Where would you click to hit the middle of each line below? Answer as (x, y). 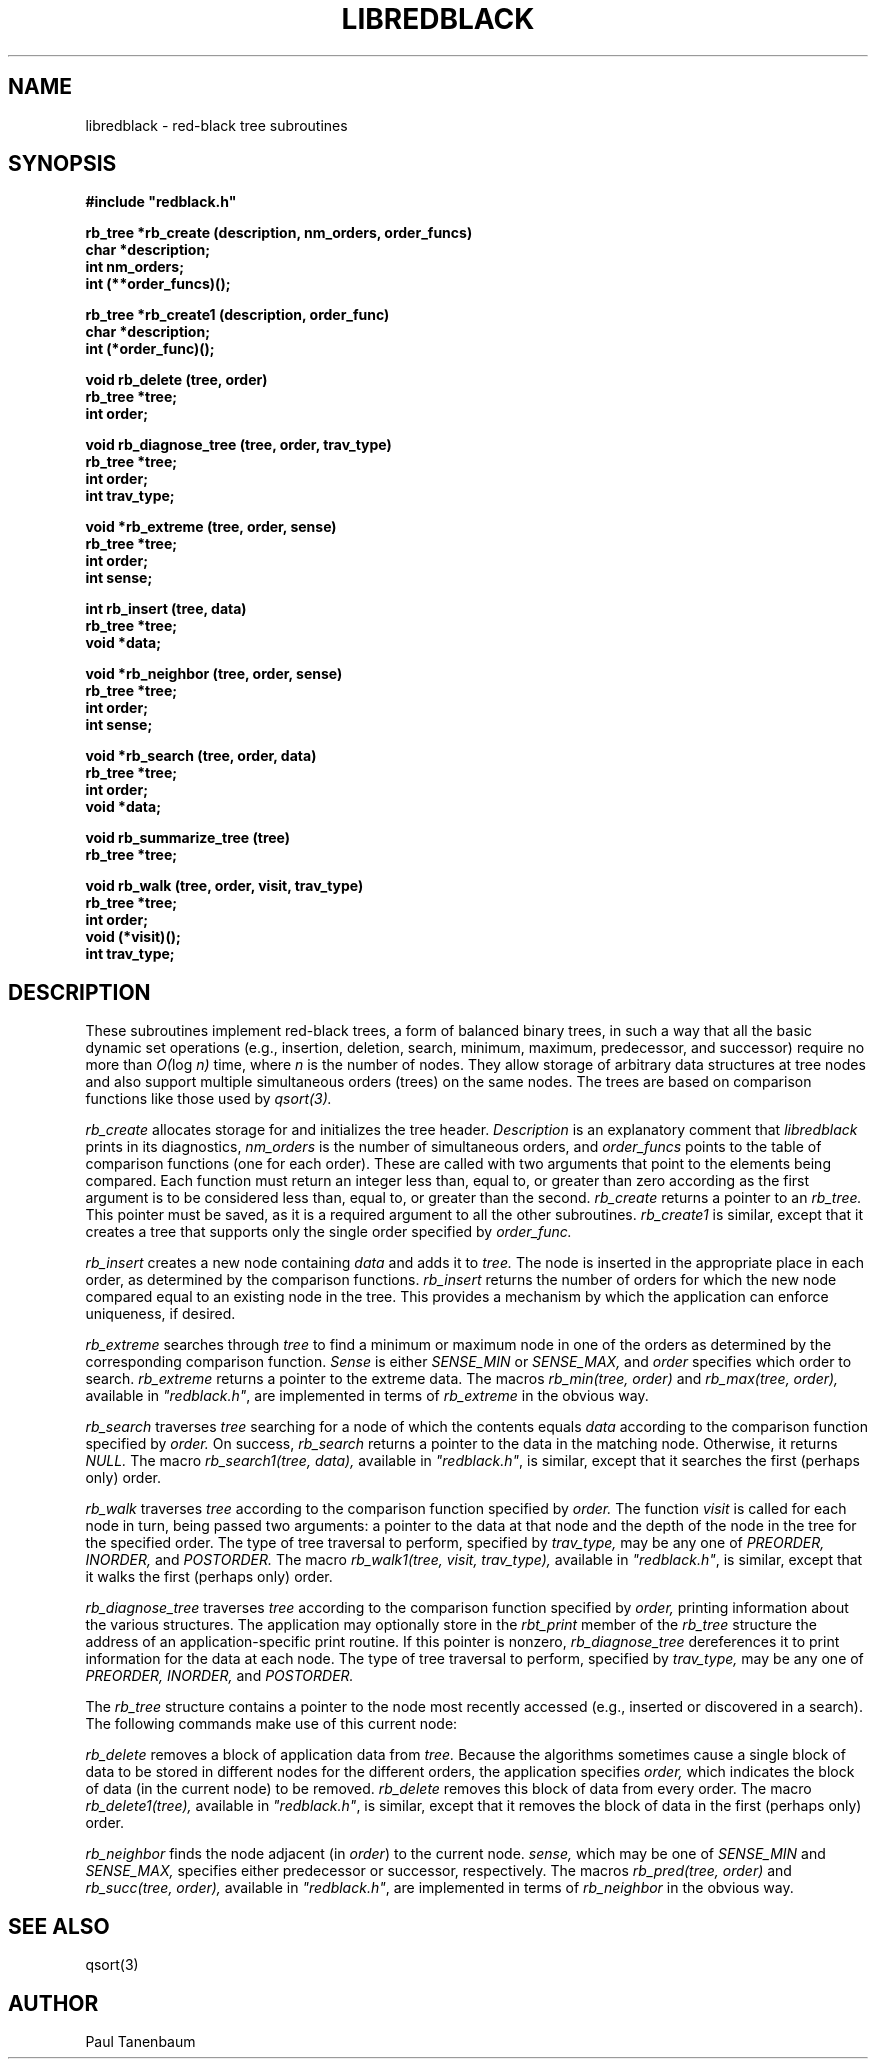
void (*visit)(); (133, 937)
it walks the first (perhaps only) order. (209, 1577)
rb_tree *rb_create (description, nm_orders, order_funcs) (279, 233)
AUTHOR (53, 2003)
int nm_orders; (134, 267)
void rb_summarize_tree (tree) (188, 838)
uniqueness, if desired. (160, 1314)
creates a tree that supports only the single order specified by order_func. (328, 1232)
